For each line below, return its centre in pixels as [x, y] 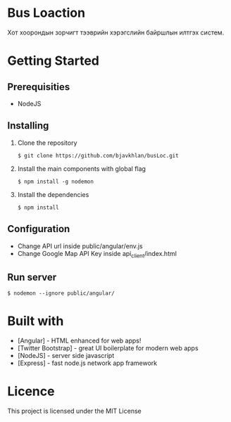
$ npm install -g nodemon [55, 181]
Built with [36, 321]
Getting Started [54, 61]
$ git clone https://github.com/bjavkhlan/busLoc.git [98, 155]
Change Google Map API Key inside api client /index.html [97, 254]
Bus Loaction [46, 13]
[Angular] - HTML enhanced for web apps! [79, 341]
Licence [31, 391]
